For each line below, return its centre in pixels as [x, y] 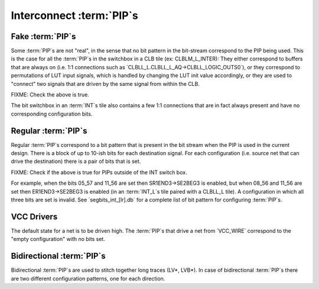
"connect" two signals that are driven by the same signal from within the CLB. [105, 84]
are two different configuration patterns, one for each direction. [88, 278]
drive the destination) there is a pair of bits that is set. [76, 161]
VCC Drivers [34, 216]
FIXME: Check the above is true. [50, 95]
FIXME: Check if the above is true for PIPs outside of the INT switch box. [99, 172]
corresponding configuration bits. [52, 114]
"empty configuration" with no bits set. [58, 239]
